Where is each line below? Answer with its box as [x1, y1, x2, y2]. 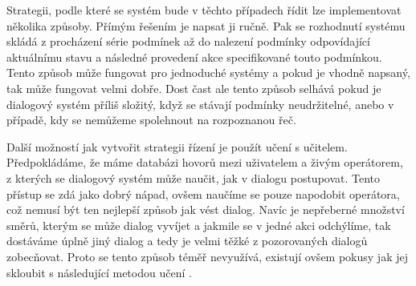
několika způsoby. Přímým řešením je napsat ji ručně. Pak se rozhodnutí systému [6, 17, 406, 34]
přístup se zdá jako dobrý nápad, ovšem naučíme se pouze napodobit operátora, [6, 185, 400, 202]
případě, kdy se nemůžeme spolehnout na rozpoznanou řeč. [6, 111, 296, 128]
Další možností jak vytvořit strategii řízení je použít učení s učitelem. [6, 138, 348, 155]
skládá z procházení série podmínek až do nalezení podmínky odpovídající [6, 33, 370, 50]
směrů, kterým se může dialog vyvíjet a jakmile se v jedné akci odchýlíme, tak [6, 216, 391, 233]
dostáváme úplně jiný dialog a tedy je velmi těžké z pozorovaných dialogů [6, 232, 368, 249]
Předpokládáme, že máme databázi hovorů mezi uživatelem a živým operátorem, [6, 154, 403, 171]
